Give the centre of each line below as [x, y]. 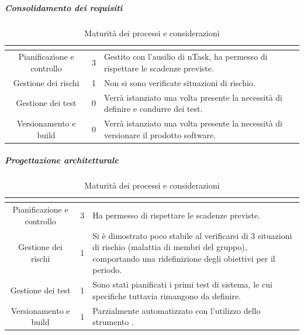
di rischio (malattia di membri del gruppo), [170, 247]
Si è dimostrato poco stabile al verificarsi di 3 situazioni [192, 235]
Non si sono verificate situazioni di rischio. [180, 82]
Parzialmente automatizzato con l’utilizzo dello [177, 310]
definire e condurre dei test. [153, 109]
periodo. [107, 270]
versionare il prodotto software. [160, 134]
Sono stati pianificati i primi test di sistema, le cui [182, 284]
